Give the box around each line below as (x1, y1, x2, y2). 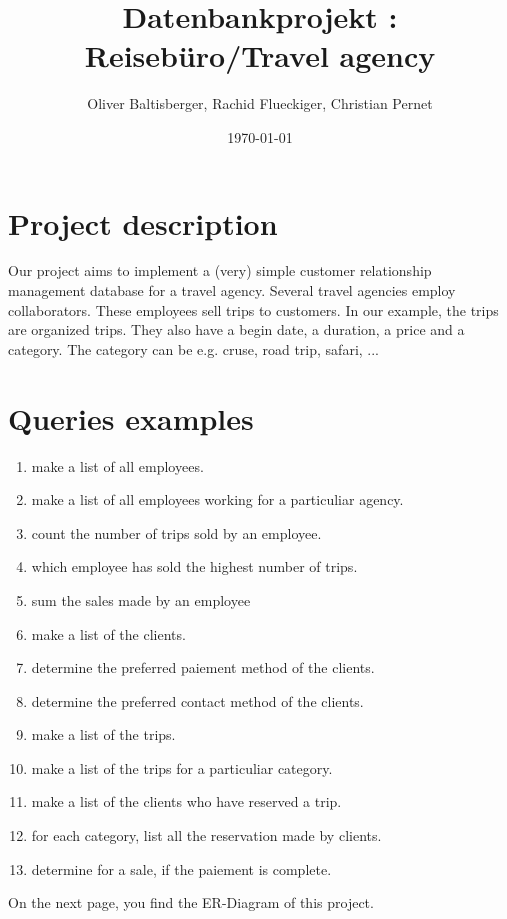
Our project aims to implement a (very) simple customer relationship (8, 260, 432, 281)
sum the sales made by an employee (31, 589, 251, 610)
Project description (8, 202, 278, 243)
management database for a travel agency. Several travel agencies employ (8, 280, 456, 301)
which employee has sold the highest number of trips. (31, 556, 358, 577)
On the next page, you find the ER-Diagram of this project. (8, 892, 374, 913)
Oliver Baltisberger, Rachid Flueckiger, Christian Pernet (87, 93, 433, 114)
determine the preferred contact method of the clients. (31, 690, 364, 711)
